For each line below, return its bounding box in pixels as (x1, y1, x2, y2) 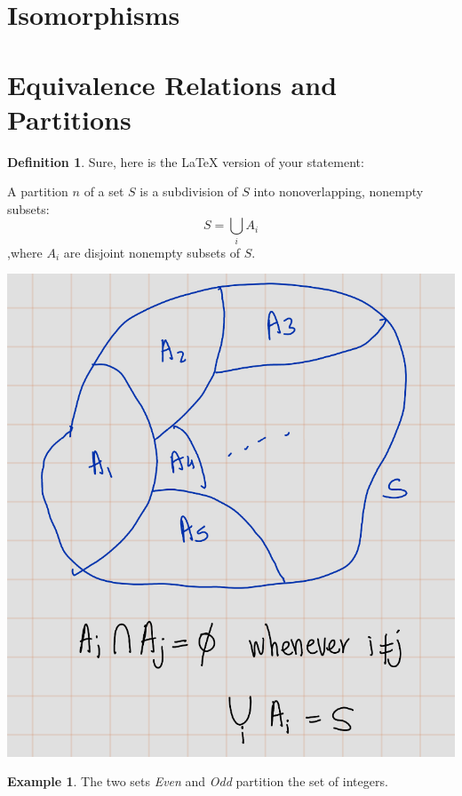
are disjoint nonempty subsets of (63, 243, 241, 261)
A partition (7, 182, 68, 201)
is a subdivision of (139, 182, 238, 201)
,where (7, 243, 43, 261)
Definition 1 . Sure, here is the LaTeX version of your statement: (7, 152, 364, 171)
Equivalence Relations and (7, 66, 338, 102)
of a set (84, 182, 124, 201)
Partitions (7, 100, 131, 137)
